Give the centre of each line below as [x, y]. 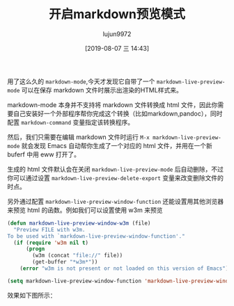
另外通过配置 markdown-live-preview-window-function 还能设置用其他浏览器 [116, 201]
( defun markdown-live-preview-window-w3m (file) [79, 223]
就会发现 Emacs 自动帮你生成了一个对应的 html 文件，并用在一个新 [117, 145]
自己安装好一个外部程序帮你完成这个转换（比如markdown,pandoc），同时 [118, 113]
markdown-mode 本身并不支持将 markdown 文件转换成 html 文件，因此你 [112, 104]
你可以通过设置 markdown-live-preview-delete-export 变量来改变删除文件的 [116, 177]
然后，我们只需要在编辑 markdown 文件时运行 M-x [78, 137]
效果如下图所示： [32, 295]
